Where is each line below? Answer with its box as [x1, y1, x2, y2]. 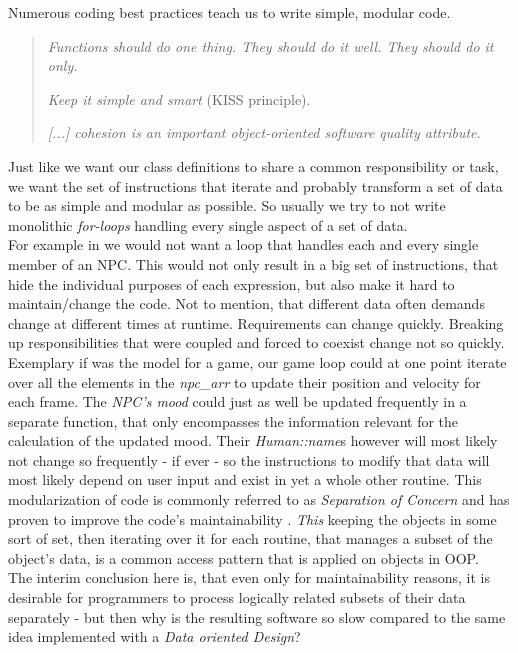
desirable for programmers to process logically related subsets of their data [8, 587, 466, 608]
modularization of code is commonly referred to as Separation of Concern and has [8, 489, 510, 510]
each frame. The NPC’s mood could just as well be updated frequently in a [8, 391, 467, 412]
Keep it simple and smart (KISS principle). [47, 88, 311, 109]
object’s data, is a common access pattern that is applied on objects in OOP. [8, 547, 479, 568]
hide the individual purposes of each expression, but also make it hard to [8, 273, 455, 294]
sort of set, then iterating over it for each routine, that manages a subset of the [8, 528, 493, 549]
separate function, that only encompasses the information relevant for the [8, 410, 459, 431]
